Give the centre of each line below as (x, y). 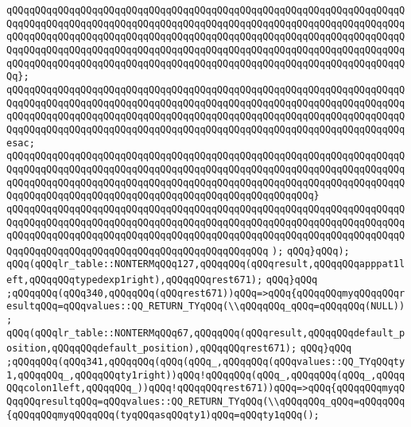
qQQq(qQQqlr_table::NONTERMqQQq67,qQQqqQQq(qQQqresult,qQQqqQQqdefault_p (206, 333)
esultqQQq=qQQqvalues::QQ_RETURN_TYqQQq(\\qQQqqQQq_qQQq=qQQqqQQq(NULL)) (206, 307)
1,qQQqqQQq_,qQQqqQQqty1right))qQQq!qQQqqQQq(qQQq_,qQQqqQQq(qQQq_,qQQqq (206, 375)
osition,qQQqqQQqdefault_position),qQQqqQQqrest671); (152, 349)
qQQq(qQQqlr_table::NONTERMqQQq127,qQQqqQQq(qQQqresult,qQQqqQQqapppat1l (206, 264)
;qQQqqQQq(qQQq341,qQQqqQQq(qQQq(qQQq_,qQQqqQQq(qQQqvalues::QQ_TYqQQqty (206, 362)
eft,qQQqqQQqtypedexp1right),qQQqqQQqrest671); (135, 280)
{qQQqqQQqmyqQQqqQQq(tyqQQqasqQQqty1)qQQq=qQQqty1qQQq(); (163, 415)
